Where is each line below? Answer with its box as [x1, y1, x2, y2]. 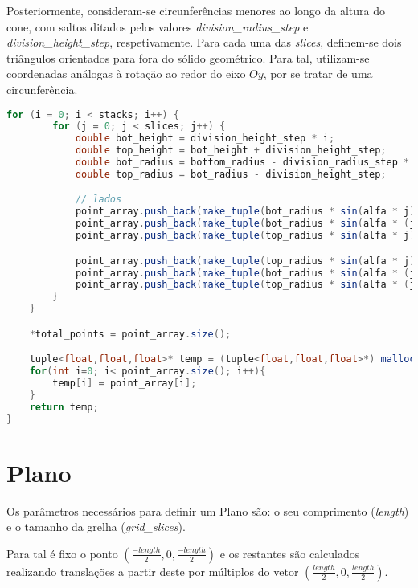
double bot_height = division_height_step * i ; [75, 133, 335, 145]
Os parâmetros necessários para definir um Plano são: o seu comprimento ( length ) [6, 502, 409, 519]
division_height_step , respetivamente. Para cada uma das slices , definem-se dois [6, 34, 402, 51]
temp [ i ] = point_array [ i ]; [52, 377, 197, 389]
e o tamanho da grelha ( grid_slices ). [6, 518, 186, 535]
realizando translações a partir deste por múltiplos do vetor [6, 562, 299, 579]
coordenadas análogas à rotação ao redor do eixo [6, 65, 246, 82]
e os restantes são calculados [219, 545, 360, 561]
